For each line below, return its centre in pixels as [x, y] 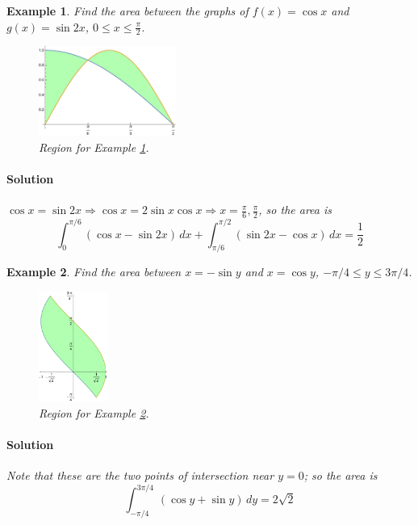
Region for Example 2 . [94, 412]
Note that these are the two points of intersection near [140, 475]
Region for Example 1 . [94, 147]
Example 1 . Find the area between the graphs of [127, 10]
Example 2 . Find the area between [94, 272]
